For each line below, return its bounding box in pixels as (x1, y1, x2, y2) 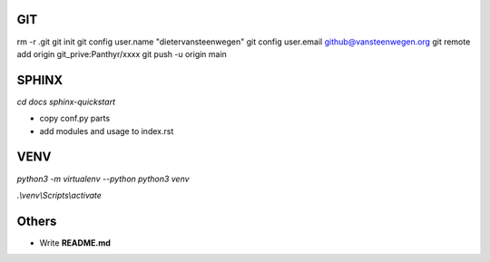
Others (16, 213, 57, 228)
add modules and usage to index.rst (39, 125, 174, 136)
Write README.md (39, 237, 111, 248)
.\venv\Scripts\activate (16, 189, 102, 200)
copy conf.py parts (39, 113, 111, 124)
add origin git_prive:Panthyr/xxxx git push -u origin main (16, 48, 227, 59)
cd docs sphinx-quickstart (16, 96, 116, 107)
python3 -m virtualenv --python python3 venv (16, 173, 190, 184)
